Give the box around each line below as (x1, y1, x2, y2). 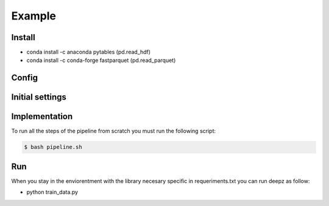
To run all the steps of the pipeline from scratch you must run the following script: (11, 128, 216, 135)
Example (11, 9, 56, 22)
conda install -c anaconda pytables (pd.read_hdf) (26, 49, 151, 56)
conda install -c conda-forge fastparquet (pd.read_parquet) (26, 57, 176, 64)
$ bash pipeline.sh (24, 143, 82, 151)
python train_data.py (26, 188, 79, 196)
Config (11, 73, 38, 83)
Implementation (11, 111, 73, 122)
